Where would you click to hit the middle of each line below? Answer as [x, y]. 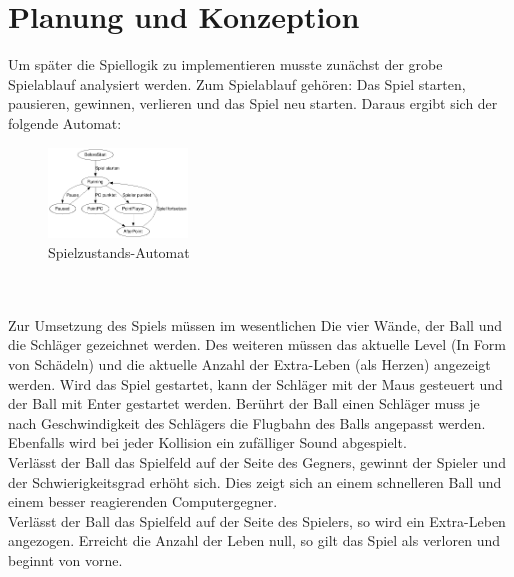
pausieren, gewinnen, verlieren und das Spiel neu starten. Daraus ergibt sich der [253, 103]
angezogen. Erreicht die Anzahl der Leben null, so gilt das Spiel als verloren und [254, 540]
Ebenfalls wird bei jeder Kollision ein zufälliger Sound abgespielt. [207, 442]
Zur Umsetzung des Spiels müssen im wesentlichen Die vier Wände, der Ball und [255, 324]
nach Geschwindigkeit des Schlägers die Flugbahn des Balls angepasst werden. [247, 422]
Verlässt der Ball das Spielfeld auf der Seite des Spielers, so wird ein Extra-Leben [257, 520]
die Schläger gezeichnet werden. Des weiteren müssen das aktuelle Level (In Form [257, 344]
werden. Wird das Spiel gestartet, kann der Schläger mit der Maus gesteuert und [255, 383]
